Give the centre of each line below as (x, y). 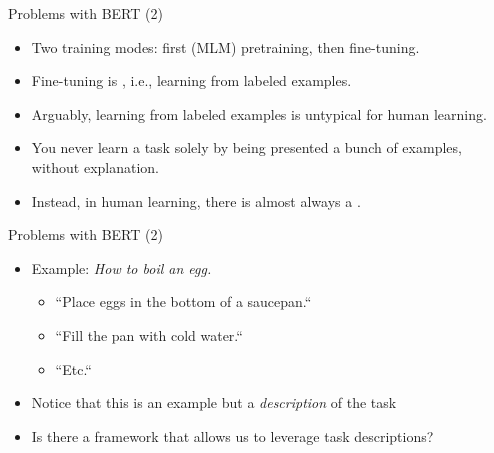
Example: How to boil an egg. (121, 267)
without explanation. (95, 166)
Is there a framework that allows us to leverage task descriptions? (232, 435)
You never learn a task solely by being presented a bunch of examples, (246, 147)
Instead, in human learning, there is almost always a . (196, 200)
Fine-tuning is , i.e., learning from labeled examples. (191, 80)
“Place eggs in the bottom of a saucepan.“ (183, 301)
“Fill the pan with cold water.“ (149, 334)
